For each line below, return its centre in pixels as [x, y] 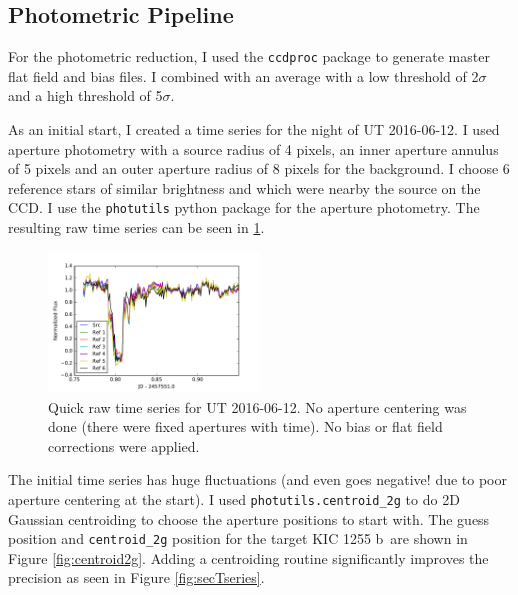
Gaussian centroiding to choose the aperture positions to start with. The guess [249, 518]
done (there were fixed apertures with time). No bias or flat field [245, 426]
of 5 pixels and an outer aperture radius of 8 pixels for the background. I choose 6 [259, 168]
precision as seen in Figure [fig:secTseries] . [136, 577]
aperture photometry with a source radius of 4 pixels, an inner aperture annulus [253, 148]
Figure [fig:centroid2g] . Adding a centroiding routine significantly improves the [248, 557]
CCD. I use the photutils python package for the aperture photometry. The [244, 207]
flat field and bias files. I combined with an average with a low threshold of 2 [243, 75]
